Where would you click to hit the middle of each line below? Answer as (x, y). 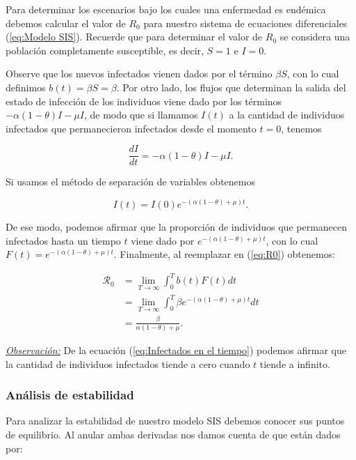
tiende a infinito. (295, 363)
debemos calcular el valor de (66, 23)
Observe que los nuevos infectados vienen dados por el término (139, 74)
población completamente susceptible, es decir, (105, 50)
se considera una (315, 37)
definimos (26, 87)
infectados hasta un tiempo (63, 240)
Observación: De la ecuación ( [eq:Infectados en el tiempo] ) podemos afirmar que (176, 350)
